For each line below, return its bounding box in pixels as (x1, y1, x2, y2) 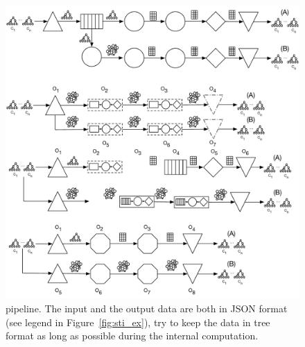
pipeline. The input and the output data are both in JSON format (6, 301, 288, 315)
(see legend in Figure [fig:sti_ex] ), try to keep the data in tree (6, 314, 270, 329)
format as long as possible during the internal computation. (6, 328, 259, 343)
